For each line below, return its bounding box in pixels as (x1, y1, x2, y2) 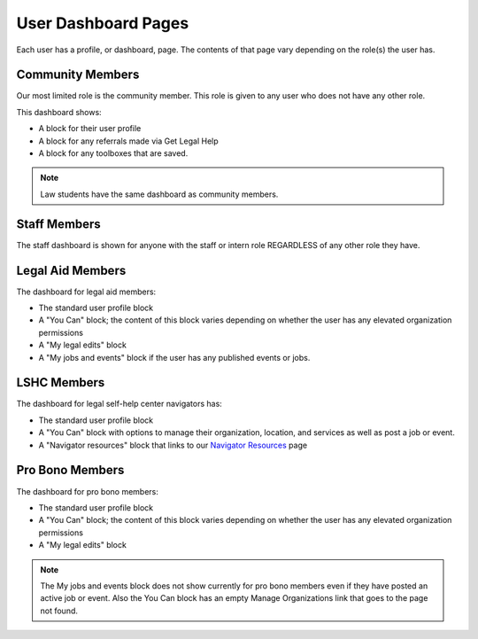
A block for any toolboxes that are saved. (38, 148, 189, 159)
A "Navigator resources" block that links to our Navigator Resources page (38, 440, 308, 450)
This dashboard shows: (16, 106, 102, 117)
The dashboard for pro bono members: (16, 486, 159, 496)
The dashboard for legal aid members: (16, 286, 157, 297)
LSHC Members (16, 375, 105, 390)
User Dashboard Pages (16, 13, 189, 33)
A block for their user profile (38, 123, 142, 134)
